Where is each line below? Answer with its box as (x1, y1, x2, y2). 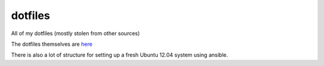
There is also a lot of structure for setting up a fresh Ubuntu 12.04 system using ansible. (11, 51, 228, 59)
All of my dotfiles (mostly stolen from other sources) (11, 30, 140, 37)
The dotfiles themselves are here (11, 40, 93, 48)
